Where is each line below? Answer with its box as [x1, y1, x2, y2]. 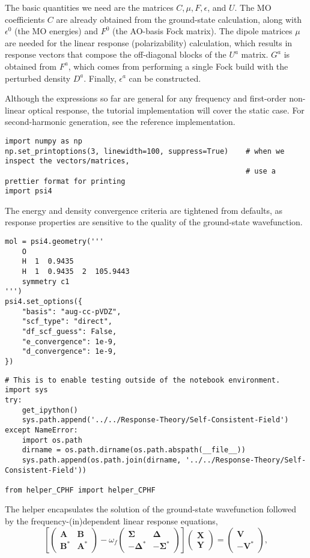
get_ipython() [22, 405, 78, 414]
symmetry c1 [22, 277, 70, 286]
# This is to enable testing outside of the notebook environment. [5, 375, 281, 384]
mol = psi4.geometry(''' [5, 237, 104, 246]
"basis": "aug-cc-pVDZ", [22, 307, 121, 316]
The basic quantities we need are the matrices [5, 1, 174, 13]
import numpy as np [5, 136, 82, 145]
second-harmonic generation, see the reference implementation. [5, 115, 236, 128]
